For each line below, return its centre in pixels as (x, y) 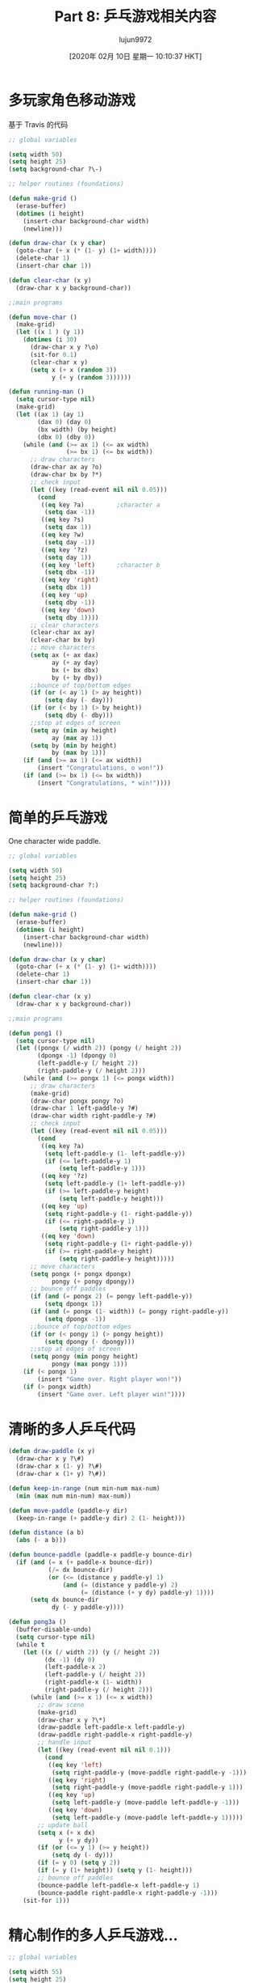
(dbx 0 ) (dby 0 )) (66, 437)
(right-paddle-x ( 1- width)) (93, 1682)
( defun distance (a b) (46, 1533)
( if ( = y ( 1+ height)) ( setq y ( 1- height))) (115, 1871)
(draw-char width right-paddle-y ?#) (93, 1116)
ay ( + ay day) (75, 663)
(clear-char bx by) (62, 640)
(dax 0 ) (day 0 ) (65, 422)
